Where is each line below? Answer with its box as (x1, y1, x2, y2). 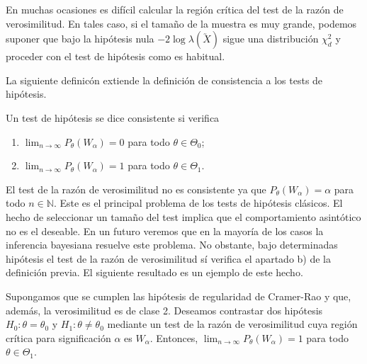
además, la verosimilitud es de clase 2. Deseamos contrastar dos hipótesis (6, 302, 323, 317)
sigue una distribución (222, 31, 319, 46)
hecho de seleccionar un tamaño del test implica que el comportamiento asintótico (6, 209, 361, 224)
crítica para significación (6, 330, 111, 345)
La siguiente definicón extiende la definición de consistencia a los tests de (6, 72, 323, 87)
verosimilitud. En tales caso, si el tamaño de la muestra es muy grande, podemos (6, 16, 357, 30)
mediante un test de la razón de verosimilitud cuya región (107, 317, 358, 331)
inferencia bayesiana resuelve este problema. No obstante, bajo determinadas (6, 237, 338, 252)
